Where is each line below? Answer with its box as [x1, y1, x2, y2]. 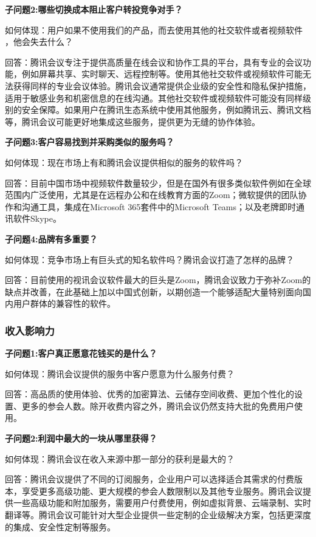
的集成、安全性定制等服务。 [5, 520, 115, 533]
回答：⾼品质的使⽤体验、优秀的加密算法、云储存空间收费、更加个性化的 [5, 388, 294, 400]
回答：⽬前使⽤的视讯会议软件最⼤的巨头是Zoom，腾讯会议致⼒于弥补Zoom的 [5, 273, 311, 286]
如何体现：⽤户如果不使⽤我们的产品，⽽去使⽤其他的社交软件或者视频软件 [5, 23, 303, 36]
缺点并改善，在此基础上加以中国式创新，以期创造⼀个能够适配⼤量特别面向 [5, 285, 303, 298]
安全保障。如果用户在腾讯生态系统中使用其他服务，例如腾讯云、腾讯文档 [21, 103, 311, 116]
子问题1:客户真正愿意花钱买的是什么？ [5, 347, 157, 360]
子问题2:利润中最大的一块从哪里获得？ [5, 432, 157, 445]
